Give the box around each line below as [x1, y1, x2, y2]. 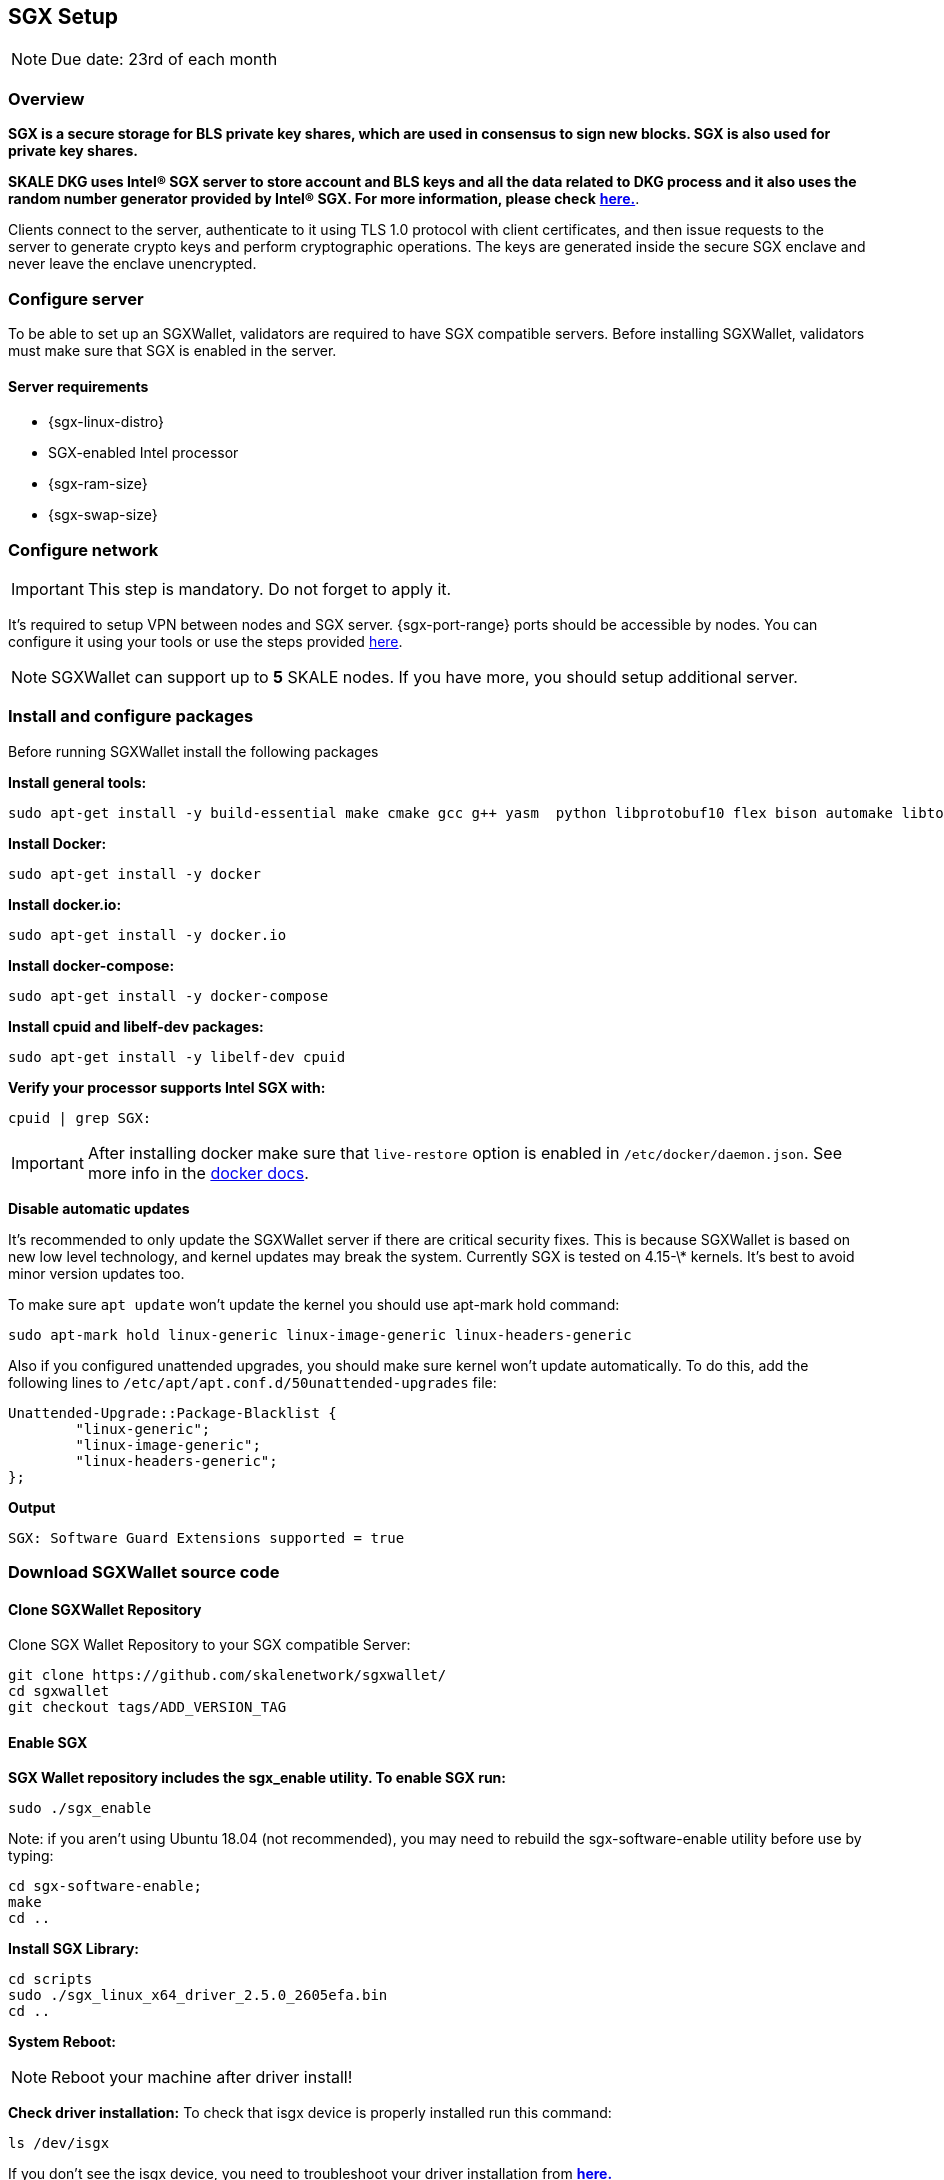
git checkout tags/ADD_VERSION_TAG [8, 1699, 287, 1716]
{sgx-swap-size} [48, 506, 158, 524]
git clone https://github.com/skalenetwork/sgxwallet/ [8, 1667, 447, 1684]
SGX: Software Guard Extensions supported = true [8, 1529, 405, 1546]
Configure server [8, 288, 144, 309]
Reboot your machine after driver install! [51, 2067, 353, 2088]
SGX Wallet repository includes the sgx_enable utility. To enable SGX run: [8, 1769, 507, 1787]
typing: [8, 1847, 54, 1865]
